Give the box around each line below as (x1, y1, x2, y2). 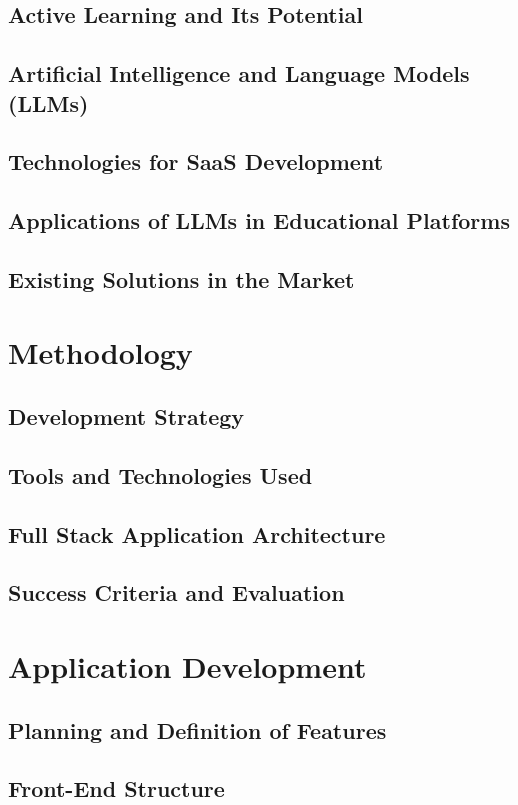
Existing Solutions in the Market (8, 263, 355, 294)
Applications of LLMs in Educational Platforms (8, 205, 510, 236)
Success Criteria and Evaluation (8, 577, 345, 608)
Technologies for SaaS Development (8, 146, 384, 177)
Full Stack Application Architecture (8, 518, 386, 549)
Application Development (8, 645, 367, 686)
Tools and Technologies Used (8, 459, 313, 490)
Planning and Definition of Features (8, 714, 387, 745)
